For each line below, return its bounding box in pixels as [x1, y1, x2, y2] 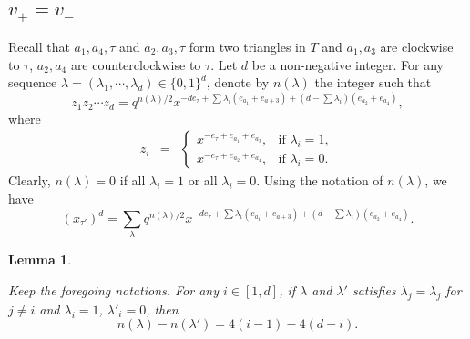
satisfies [352, 280, 396, 299]
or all [188, 171, 218, 190]
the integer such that [314, 73, 432, 92]
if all [119, 171, 146, 190]
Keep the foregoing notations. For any [8, 280, 220, 299]
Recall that [8, 36, 70, 55]
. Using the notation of [256, 171, 383, 190]
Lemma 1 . [8, 250, 72, 269]
